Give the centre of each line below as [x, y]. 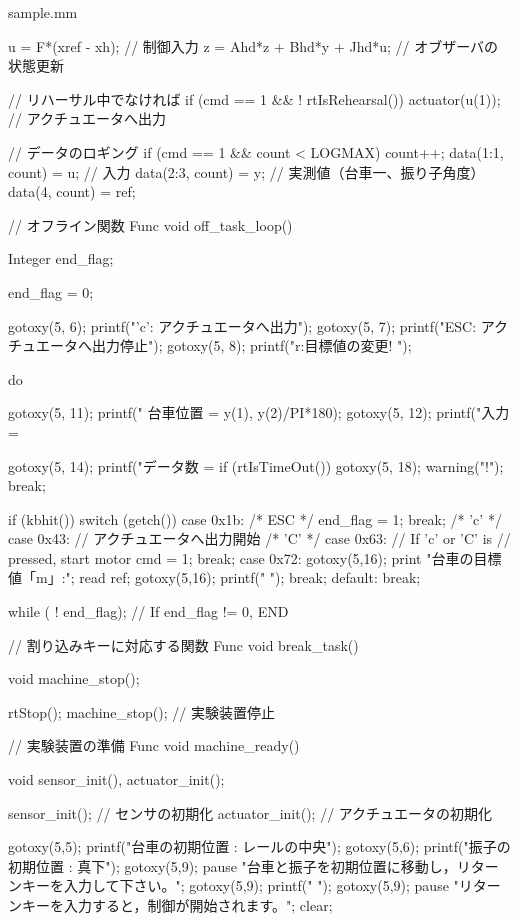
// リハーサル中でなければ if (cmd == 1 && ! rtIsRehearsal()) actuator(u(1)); [254, 98]
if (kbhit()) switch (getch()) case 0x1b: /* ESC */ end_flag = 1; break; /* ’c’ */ [255, 518]
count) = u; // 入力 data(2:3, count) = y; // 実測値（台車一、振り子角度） [246, 171]
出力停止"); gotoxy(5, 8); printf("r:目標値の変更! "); [251, 345]
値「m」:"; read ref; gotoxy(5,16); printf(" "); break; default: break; [214, 577]
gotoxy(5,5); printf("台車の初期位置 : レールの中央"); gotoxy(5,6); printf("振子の [259, 846]
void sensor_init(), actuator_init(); [116, 779]
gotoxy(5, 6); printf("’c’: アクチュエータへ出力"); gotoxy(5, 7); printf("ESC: [242, 325]
